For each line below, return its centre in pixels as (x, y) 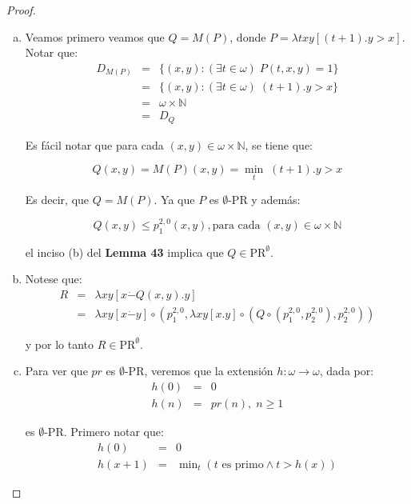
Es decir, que (57, 199)
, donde (248, 36)
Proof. (21, 10)
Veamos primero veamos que (95, 36)
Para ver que (56, 371)
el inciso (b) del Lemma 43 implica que (124, 252)
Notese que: (54, 279)
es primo (243, 464)
